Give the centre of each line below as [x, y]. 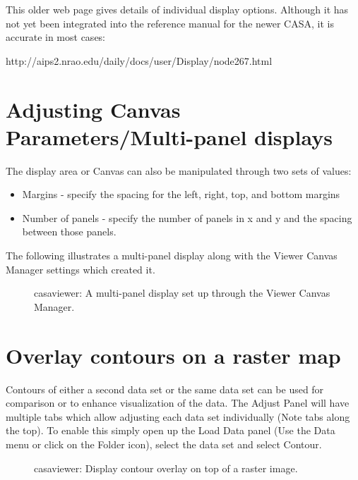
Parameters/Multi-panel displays [169, 136]
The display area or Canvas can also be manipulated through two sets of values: [179, 170]
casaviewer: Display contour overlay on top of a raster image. [166, 468]
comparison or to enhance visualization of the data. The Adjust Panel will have [178, 403]
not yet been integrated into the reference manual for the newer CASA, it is [170, 23]
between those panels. [69, 232]
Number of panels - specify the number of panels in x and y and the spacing [187, 217]
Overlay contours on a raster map [173, 355]
